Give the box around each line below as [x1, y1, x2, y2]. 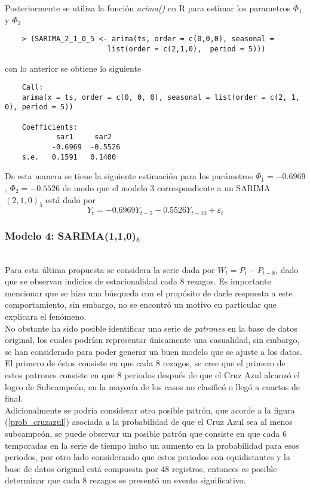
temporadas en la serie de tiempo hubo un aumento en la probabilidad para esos [5, 439, 299, 451]
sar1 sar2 [56, 133, 112, 142]
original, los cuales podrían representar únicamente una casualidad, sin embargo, [5, 333, 300, 346]
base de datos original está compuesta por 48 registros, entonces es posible [5, 462, 277, 474]
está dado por [45, 193, 96, 206]
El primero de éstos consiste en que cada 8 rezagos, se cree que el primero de [5, 357, 286, 369]
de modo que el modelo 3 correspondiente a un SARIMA [62, 181, 271, 194]
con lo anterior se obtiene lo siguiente [5, 62, 142, 74]
